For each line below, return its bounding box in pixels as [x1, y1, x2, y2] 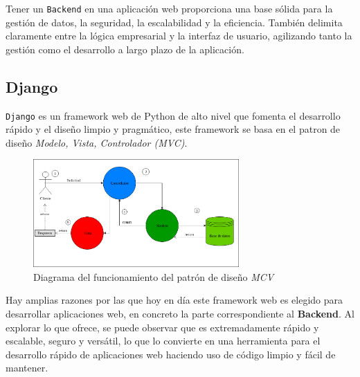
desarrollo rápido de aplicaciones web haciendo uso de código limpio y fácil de [6, 347, 336, 361]
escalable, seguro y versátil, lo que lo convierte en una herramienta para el [6, 333, 321, 348]
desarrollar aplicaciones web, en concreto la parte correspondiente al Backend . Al [6, 306, 354, 321]
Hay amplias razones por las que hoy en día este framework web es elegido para [6, 293, 343, 307]
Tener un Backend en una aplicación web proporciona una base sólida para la [6, 1, 333, 15]
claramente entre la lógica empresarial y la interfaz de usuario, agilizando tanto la [6, 28, 352, 43]
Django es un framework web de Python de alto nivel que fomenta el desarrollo [6, 108, 341, 122]
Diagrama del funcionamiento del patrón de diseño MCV [33, 269, 274, 284]
